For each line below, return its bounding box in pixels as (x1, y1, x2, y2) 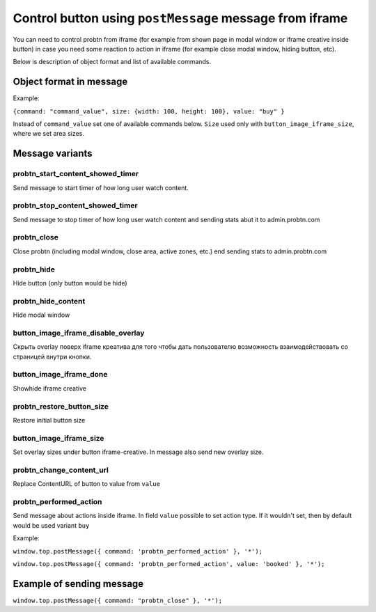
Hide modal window (13, 311, 70, 320)
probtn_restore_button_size (13, 401, 109, 411)
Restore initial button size (13, 416, 86, 424)
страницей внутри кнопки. (13, 352, 92, 361)
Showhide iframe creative (13, 384, 87, 393)
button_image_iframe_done (13, 370, 108, 379)
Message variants (13, 148, 93, 159)
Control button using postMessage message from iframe (13, 10, 348, 26)
